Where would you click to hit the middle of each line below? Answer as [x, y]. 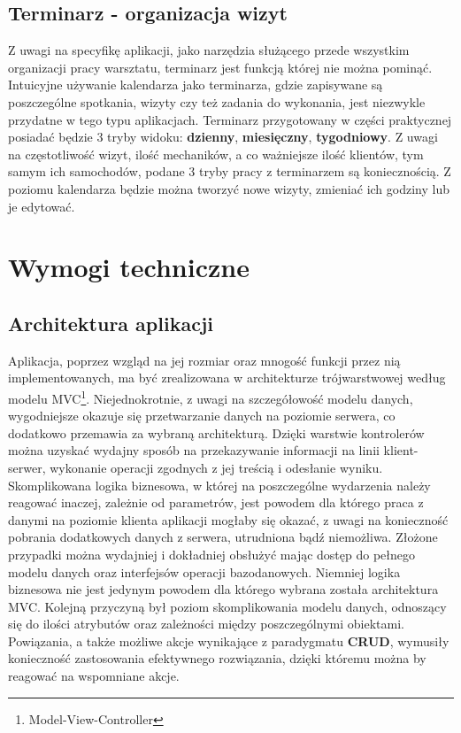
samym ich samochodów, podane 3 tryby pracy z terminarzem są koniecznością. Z [230, 171]
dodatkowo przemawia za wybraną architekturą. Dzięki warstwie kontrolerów [216, 432]
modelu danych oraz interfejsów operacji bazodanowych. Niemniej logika [204, 571]
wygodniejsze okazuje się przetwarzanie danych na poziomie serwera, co [202, 416]
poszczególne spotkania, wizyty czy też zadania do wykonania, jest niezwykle [217, 101]
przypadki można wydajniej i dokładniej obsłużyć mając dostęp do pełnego [212, 554]
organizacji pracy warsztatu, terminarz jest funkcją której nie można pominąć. [220, 67]
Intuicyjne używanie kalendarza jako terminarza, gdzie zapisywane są [196, 85]
